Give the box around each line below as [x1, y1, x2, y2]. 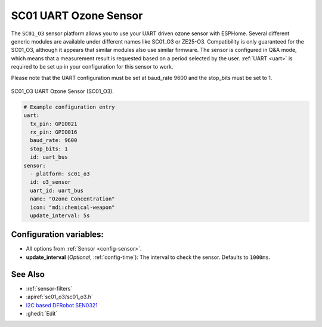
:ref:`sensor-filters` [26, 285, 73, 292]
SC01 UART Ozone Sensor [11, 9, 143, 22]
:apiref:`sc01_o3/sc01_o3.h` [26, 293, 94, 301]
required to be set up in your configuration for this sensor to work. [11, 63, 174, 70]
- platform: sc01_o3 [30, 171, 90, 177]
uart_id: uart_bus [30, 187, 83, 194]
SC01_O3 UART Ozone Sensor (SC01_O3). [11, 87, 114, 95]
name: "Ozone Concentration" [30, 196, 116, 202]
